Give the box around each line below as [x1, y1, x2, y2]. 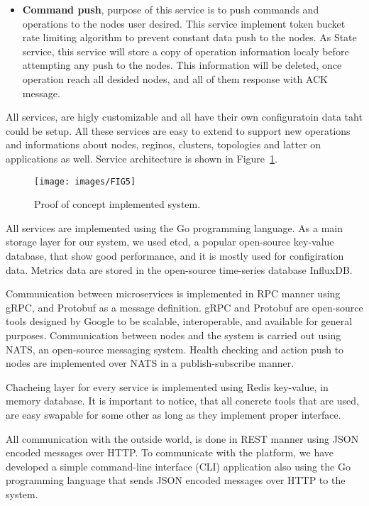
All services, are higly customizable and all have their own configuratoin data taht [6, 109, 363, 124]
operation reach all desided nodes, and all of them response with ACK [22, 71, 328, 86]
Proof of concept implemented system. [34, 197, 201, 211]
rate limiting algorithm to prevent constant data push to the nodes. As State [22, 30, 357, 45]
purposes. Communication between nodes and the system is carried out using [6, 327, 341, 342]
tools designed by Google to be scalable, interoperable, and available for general [6, 314, 353, 329]
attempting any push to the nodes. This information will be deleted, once [22, 57, 342, 72]
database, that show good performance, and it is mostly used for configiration [6, 248, 344, 263]
